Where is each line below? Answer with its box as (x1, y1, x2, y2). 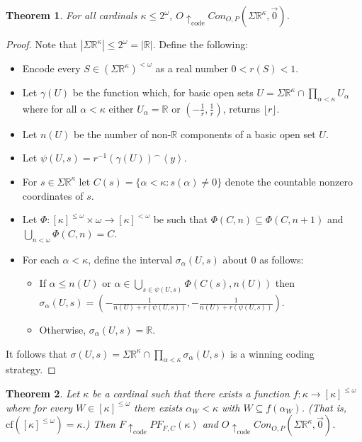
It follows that (6, 346, 67, 361)
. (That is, (301, 399, 347, 414)
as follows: (259, 251, 304, 266)
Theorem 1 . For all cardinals (6, 8, 137, 22)
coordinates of (22, 188, 84, 203)
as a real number (155, 61, 228, 75)
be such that (153, 212, 208, 227)
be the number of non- (73, 126, 171, 141)
